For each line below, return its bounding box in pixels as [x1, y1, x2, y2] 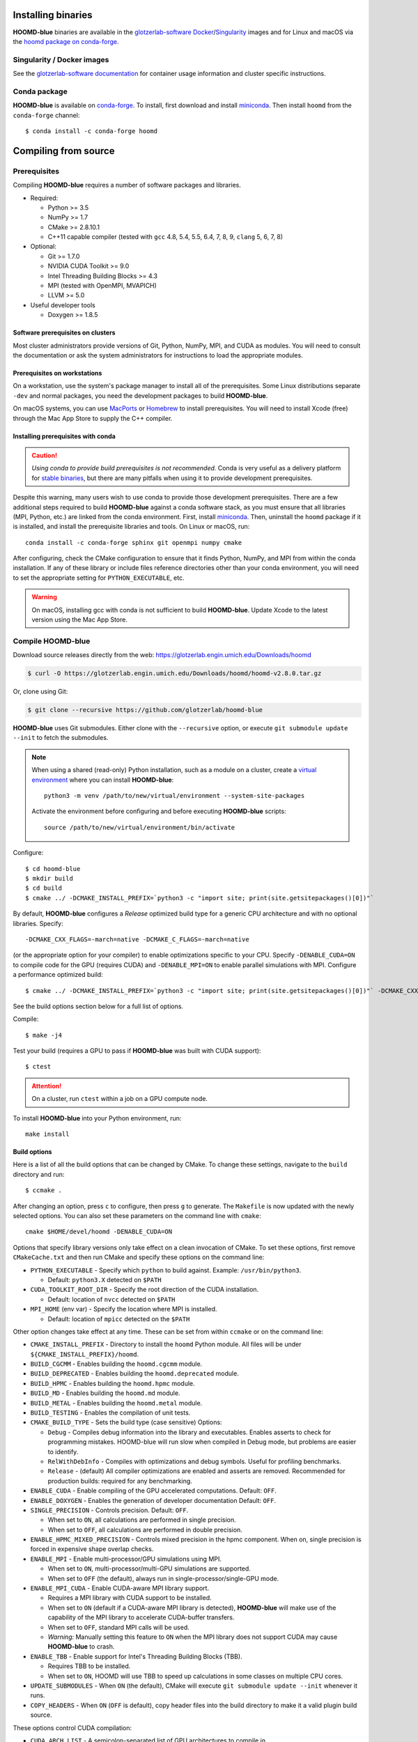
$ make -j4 [25, 1031, 63, 1039]
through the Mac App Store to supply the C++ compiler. [13, 414, 173, 422]
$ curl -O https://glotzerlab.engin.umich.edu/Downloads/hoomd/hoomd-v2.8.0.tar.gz [27, 670, 322, 677]
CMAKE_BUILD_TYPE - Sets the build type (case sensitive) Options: [30, 1418, 222, 1426]
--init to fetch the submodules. [13, 734, 109, 742]
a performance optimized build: [13, 971, 104, 979]
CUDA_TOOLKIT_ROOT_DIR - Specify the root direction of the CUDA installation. [30, 1286, 259, 1294]
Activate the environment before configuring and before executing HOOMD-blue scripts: [31, 807, 286, 815]
